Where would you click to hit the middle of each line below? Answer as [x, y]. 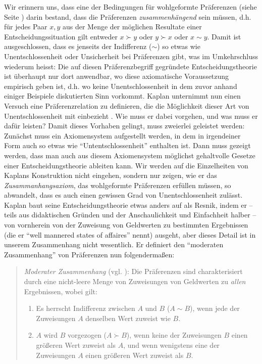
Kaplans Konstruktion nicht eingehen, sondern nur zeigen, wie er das [111, 175]
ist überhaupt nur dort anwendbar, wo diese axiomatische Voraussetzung [117, 76]
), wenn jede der [215, 308]
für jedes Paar [26, 27]
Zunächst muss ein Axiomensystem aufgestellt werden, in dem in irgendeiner [122, 135]
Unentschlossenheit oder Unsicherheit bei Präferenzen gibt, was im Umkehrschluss [131, 56]
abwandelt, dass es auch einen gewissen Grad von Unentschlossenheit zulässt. [123, 195]
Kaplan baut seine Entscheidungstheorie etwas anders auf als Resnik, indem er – [128, 204]
